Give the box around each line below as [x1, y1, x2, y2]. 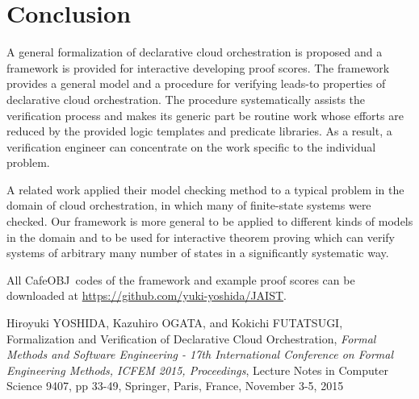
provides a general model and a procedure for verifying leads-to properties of [6, 75, 386, 92]
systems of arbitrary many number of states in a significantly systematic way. [6, 244, 389, 261]
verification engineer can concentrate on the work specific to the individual [6, 138, 376, 155]
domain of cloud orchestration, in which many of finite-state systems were [6, 197, 371, 214]
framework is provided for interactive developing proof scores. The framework [6, 59, 390, 76]
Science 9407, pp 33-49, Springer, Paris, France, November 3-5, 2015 [6, 377, 344, 394]
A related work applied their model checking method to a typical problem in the [6, 181, 404, 197]
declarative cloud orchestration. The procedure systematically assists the [6, 90, 366, 107]
